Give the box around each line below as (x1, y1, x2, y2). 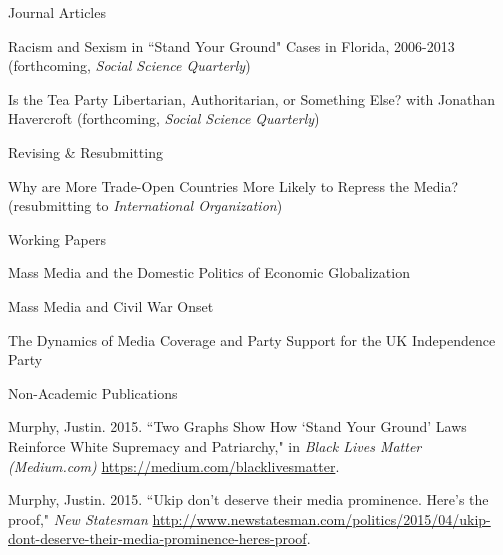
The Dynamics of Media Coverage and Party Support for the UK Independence (8, 329, 496, 350)
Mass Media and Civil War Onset (8, 295, 214, 316)
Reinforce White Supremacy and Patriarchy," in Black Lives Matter (8, 435, 422, 456)
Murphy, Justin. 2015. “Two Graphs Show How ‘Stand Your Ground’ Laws (8, 416, 467, 437)
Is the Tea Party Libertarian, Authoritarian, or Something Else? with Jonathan (8, 88, 495, 109)
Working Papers (8, 228, 106, 249)
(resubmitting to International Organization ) (8, 195, 283, 216)
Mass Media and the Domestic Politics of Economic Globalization (8, 262, 410, 283)
